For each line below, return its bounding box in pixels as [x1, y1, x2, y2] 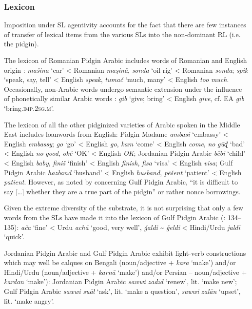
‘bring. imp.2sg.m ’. [4, 103, 54, 113]
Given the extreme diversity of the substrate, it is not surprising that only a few [4, 203, 243, 213]
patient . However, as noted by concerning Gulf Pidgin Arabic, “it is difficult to [4, 177, 238, 187]
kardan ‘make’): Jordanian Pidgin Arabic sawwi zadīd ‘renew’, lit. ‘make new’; [4, 276, 237, 287]
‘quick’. [4, 231, 25, 242]
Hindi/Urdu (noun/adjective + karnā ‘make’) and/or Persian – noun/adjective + [4, 267, 247, 277]
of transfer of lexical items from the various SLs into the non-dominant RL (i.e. [4, 29, 241, 39]
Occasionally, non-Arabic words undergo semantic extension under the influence [4, 83, 242, 94]
